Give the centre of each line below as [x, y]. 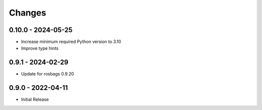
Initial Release [35, 99]
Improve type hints [40, 48]
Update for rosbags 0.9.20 [48, 74]
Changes [27, 13]
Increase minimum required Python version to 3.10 [71, 42]
